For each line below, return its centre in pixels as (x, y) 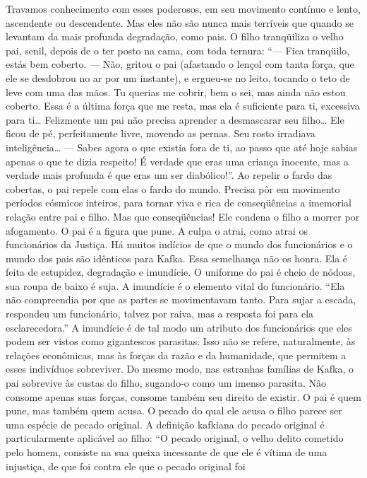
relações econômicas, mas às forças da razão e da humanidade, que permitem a (176, 355)
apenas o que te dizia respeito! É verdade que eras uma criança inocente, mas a (177, 161)
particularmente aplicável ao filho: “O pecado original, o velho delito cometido (175, 438)
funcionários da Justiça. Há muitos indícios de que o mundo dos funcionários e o (179, 244)
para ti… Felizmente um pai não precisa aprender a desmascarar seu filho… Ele (175, 119)
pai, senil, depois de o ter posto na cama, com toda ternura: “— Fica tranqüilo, (178, 50)
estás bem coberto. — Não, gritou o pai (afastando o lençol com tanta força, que (180, 64)
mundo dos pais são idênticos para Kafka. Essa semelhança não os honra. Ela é (177, 258)
